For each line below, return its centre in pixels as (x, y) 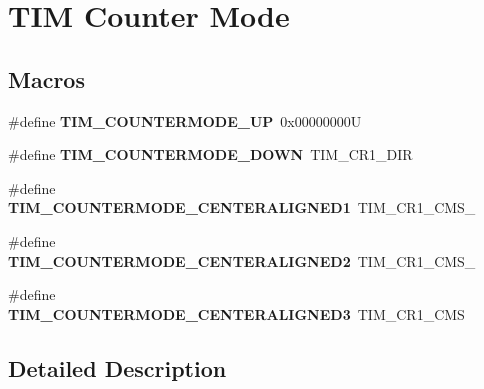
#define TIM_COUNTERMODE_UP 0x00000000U (185, 120)
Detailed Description (117, 367)
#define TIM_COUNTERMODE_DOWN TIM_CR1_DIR (210, 154)
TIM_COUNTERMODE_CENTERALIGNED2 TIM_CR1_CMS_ (242, 260)
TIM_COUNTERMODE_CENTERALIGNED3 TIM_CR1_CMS (236, 313)
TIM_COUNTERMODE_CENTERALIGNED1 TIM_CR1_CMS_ (242, 207)
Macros (46, 78)
